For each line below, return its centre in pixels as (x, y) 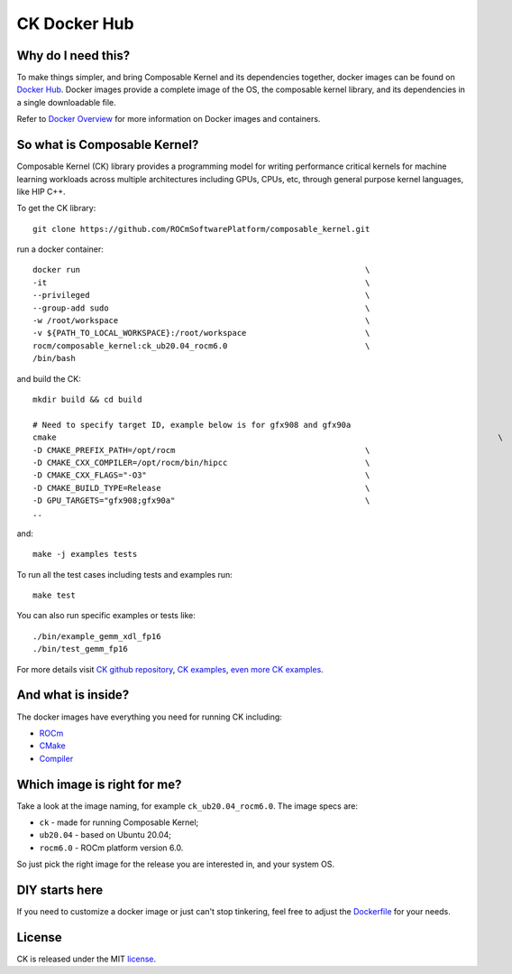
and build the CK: (49, 378)
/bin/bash (54, 358)
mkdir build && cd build (87, 399)
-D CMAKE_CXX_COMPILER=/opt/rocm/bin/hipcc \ (201, 462)
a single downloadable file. (66, 102)
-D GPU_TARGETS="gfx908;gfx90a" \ (201, 501)
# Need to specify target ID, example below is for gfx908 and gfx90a (192, 425)
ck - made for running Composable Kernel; (119, 822)
